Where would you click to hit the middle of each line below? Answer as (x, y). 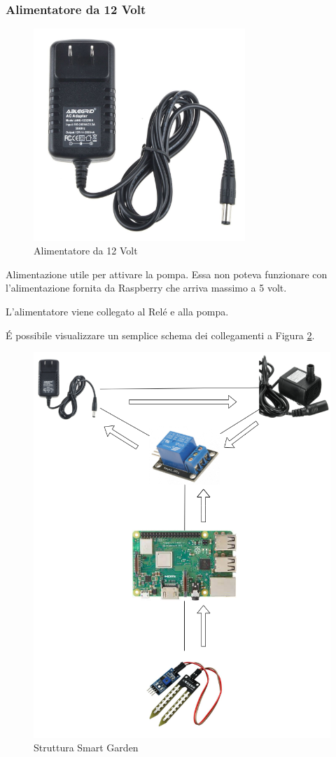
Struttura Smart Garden (86, 748)
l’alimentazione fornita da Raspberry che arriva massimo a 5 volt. (146, 288)
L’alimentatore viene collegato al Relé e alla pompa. (117, 311)
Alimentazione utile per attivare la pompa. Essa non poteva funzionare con (167, 274)
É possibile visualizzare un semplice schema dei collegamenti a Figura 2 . (160, 335)
